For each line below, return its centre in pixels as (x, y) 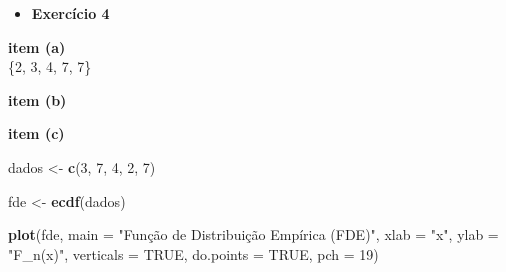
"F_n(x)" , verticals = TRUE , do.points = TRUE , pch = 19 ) (193, 253)
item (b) (37, 99)
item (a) (37, 46)
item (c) (36, 133)
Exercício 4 (70, 13)
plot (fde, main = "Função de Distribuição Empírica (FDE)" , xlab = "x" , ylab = (253, 234)
